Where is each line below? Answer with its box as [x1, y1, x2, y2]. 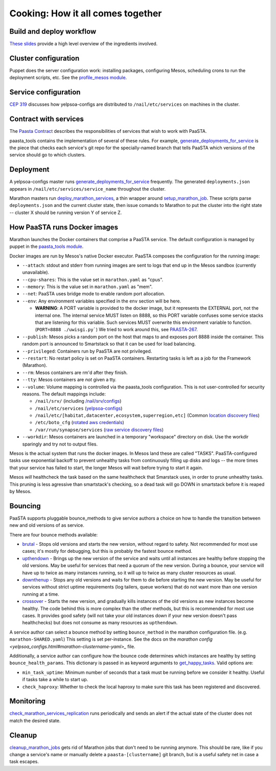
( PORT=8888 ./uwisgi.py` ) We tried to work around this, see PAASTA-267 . [35, 326, 198, 333]
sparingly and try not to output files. [22, 441, 98, 447]
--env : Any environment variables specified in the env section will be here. [22, 298, 181, 304]
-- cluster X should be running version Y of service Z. [9, 209, 122, 216]
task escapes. [9, 759, 39, 765]
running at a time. [22, 591, 59, 597]
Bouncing [9, 501, 41, 510]
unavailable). [22, 269, 50, 275]
